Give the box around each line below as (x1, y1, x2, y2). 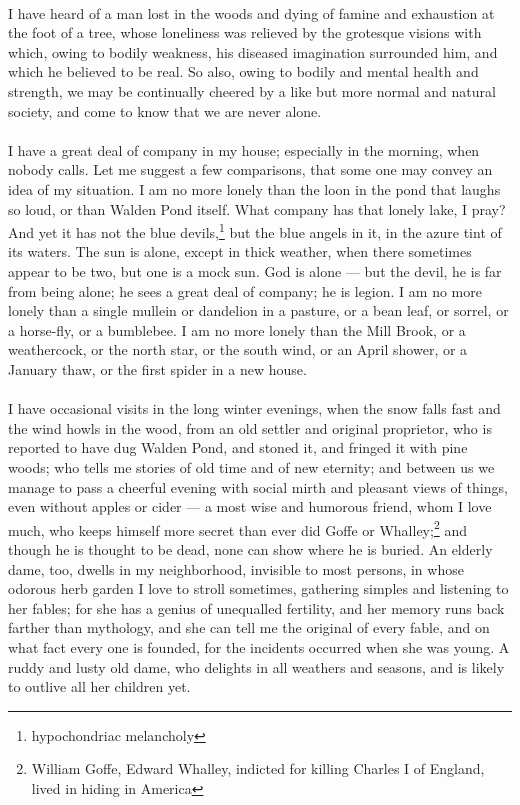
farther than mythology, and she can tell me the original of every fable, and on (8, 617, 490, 638)
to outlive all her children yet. (8, 676, 191, 697)
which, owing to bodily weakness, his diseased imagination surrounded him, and (8, 41, 498, 62)
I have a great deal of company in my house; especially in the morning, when (8, 139, 480, 160)
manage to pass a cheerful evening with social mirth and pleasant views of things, (8, 476, 508, 497)
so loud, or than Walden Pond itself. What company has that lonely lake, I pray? (8, 198, 506, 219)
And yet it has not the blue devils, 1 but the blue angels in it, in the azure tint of (8, 219, 502, 242)
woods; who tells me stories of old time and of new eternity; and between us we (8, 456, 495, 477)
